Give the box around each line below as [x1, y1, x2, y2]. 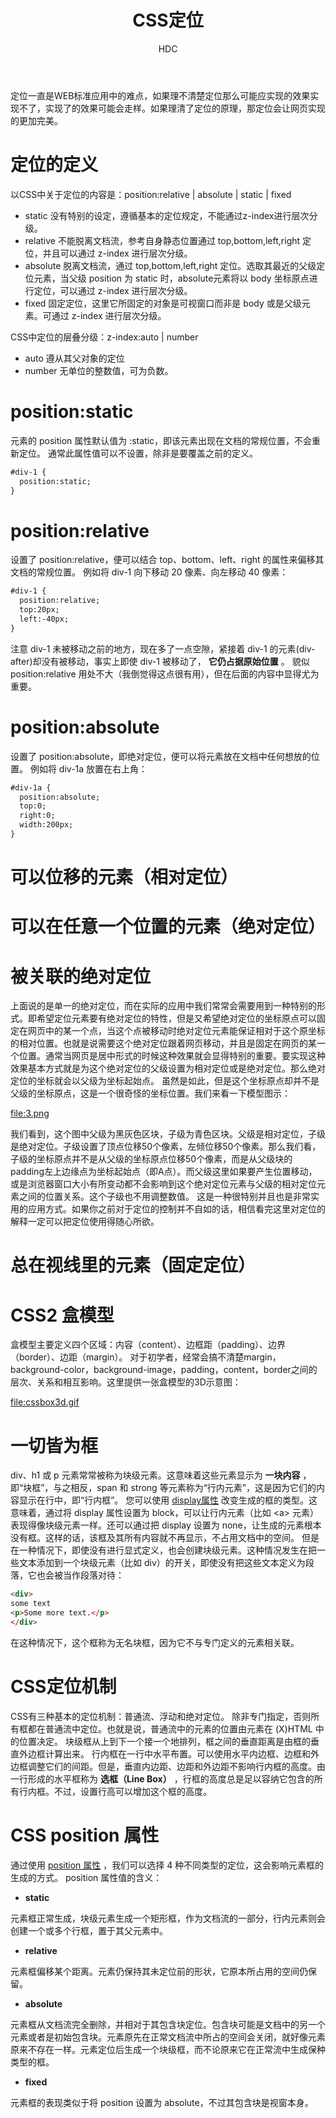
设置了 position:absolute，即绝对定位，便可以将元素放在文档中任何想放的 [10, 750, 312, 762]
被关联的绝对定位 [10, 965, 152, 988]
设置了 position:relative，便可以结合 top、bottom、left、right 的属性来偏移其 [10, 554, 325, 566]
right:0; [19, 811, 56, 821]
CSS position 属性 [10, 1824, 160, 1846]
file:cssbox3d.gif [10, 1396, 80, 1408]
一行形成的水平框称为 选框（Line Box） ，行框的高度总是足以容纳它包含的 [10, 1772, 315, 1785]
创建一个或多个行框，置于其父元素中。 [10, 1924, 168, 1936]
